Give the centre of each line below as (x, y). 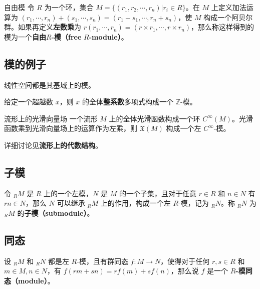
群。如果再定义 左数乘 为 (43, 27)
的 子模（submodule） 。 (56, 212)
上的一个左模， (68, 193)
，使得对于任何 (185, 261)
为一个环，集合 (69, 7)
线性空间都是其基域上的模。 (50, 85)
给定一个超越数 (29, 102)
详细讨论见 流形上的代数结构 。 (53, 145)
